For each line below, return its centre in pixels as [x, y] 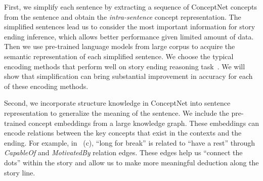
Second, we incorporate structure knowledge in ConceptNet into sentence [117, 103]
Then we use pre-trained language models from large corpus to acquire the [120, 46]
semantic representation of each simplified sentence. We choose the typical [119, 56]
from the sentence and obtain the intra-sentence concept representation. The [123, 16]
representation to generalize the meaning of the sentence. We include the [117, 112]
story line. [20, 172]
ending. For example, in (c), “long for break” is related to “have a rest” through [130, 142]
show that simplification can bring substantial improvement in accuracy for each [128, 76]
